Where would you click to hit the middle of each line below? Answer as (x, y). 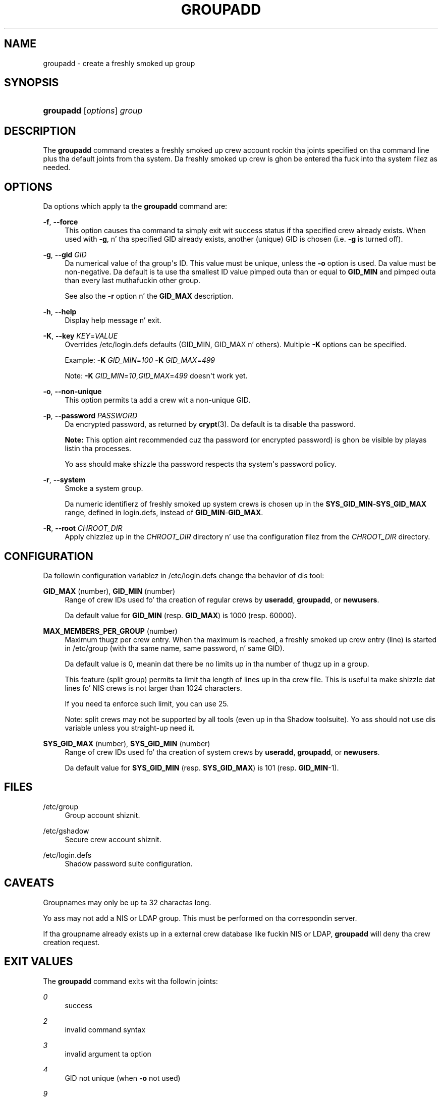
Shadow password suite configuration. (129, 863)
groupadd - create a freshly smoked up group (119, 63)
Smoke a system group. (104, 488)
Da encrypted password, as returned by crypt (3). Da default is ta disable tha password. (210, 424)
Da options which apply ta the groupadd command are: (135, 206)
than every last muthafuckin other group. (132, 281)
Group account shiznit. (102, 815)
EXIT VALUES (39, 962)
